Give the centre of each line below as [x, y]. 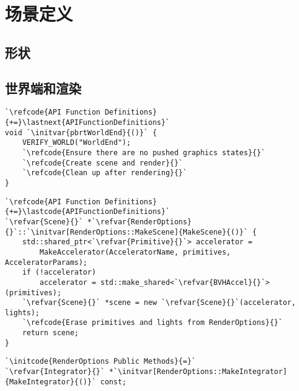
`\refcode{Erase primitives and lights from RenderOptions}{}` [153, 323]
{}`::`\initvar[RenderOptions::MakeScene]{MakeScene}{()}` [126, 232]
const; [113, 382]
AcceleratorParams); [46, 262]
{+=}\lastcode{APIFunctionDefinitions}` [88, 212]
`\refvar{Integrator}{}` [55, 372]
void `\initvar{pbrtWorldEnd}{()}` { [81, 132]
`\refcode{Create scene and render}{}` [102, 163]
